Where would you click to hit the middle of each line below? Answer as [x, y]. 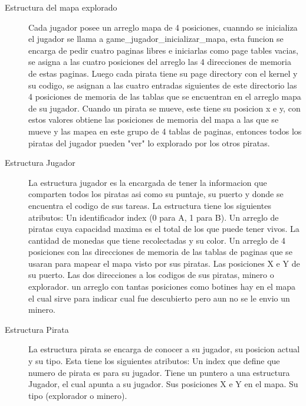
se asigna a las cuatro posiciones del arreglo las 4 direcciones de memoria [160, 62]
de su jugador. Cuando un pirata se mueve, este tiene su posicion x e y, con [164, 108]
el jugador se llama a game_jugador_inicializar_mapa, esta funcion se [156, 39]
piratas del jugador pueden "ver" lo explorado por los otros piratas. [149, 143]
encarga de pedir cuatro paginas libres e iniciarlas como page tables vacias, [163, 50]
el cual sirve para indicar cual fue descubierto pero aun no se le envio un [159, 298]
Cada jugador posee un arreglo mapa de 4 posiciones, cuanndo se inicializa [163, 27]
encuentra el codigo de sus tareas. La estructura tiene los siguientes [150, 205]
